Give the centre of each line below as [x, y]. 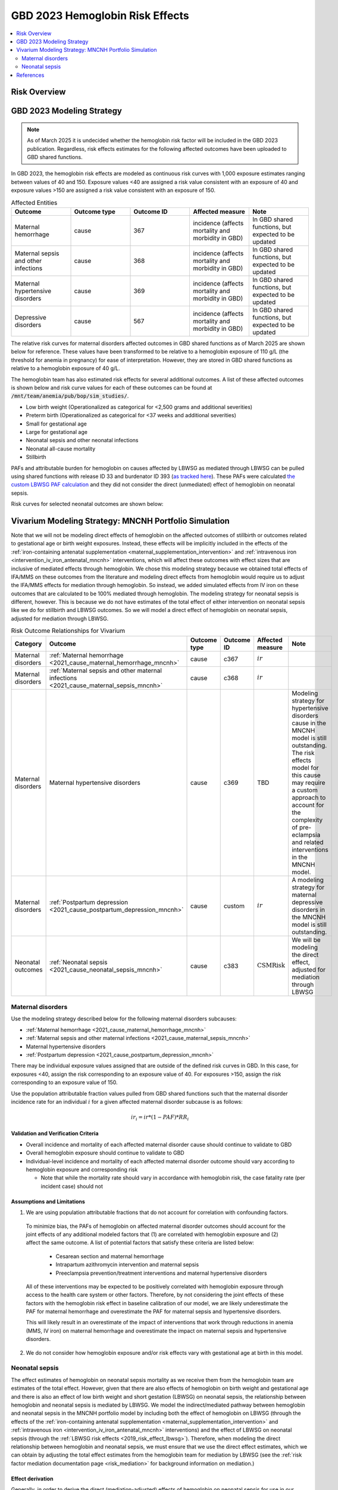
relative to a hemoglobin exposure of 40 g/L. [65, 368]
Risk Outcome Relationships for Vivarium [68, 631]
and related [308, 842]
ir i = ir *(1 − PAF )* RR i [160, 1118]
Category [28, 644]
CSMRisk [271, 966]
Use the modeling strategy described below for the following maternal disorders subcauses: [124, 1019]
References [30, 75]
